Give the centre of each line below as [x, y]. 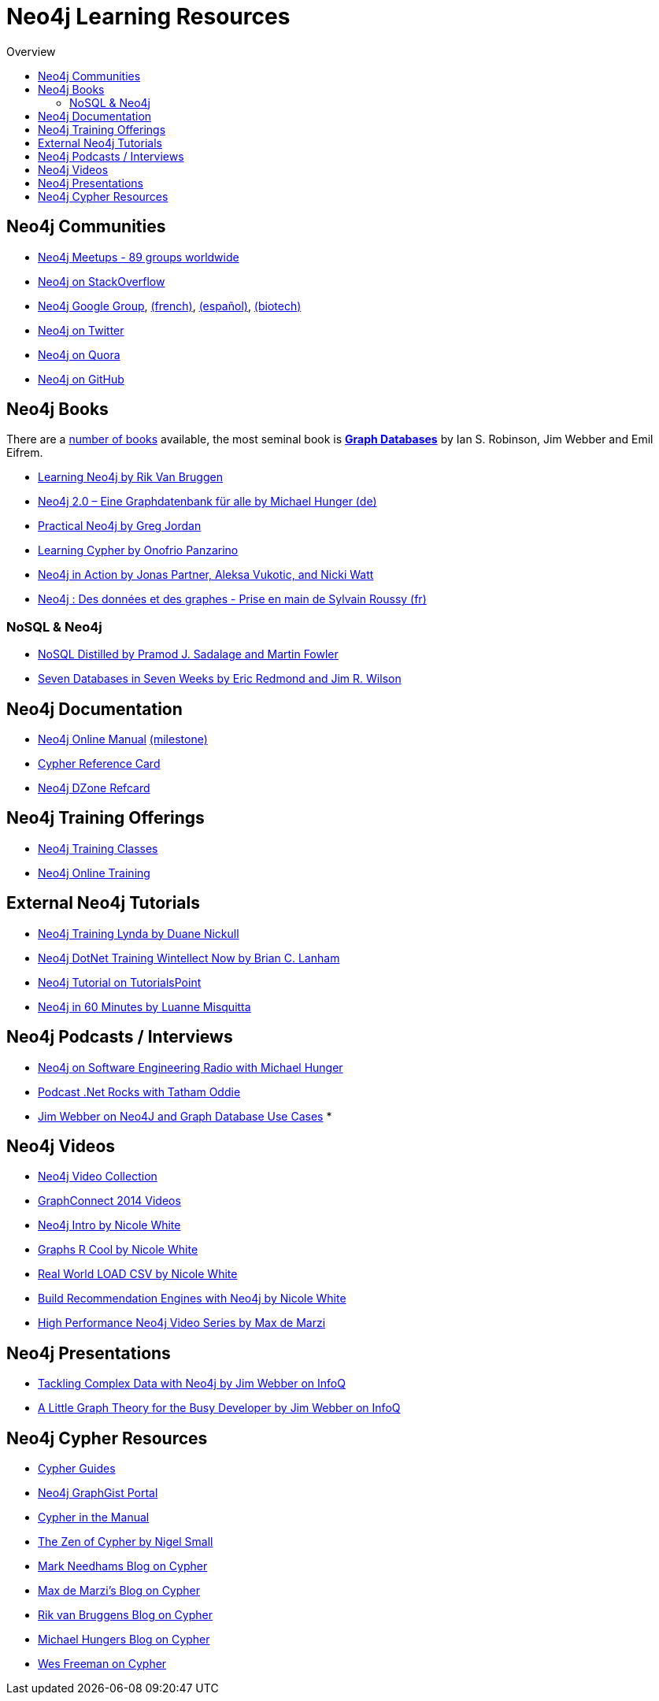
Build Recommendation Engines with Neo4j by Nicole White [192, 1299]
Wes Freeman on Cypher [102, 1664]
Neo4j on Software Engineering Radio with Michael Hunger [191, 1067]
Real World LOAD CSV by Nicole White [138, 1274]
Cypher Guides [77, 1469]
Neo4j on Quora [79, 354]
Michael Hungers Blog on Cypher [124, 1640]
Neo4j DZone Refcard [94, 788]
